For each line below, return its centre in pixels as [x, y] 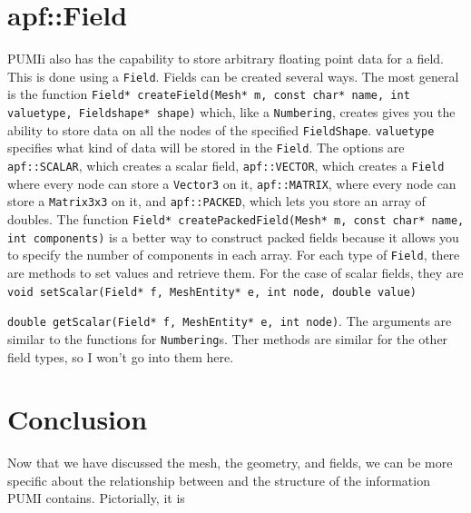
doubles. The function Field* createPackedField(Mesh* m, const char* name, [236, 218]
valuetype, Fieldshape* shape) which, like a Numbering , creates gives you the [231, 112]
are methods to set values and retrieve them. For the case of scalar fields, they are [235, 272]
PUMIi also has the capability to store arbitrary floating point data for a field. [226, 59]
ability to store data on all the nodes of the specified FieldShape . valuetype [221, 129]
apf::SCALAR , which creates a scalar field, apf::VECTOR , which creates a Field [226, 165]
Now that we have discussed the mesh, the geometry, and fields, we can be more [230, 463]
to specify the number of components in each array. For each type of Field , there [234, 255]
